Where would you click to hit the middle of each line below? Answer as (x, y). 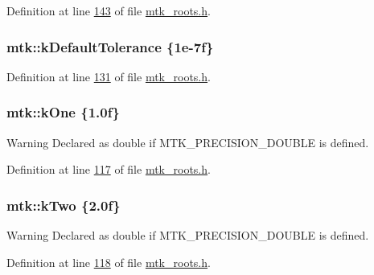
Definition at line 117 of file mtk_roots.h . (109, 169)
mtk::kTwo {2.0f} (64, 205)
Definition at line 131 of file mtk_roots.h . (109, 76)
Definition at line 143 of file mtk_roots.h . (109, 10)
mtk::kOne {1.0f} (63, 112)
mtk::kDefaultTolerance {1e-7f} (110, 46)
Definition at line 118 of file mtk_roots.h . (109, 262)
